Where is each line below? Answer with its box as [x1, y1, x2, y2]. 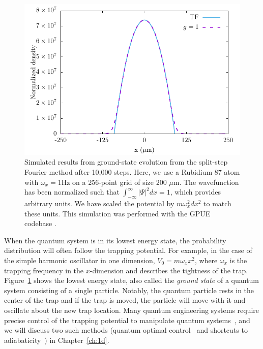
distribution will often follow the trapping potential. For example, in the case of [4, 245, 252, 256]
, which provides [170, 186, 221, 197]
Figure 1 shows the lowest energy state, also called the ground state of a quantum [4, 275, 259, 285]
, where [194, 255, 218, 265]
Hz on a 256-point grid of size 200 [61, 176, 167, 187]
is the [229, 255, 247, 265]
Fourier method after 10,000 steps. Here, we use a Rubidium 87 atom [24, 166, 240, 177]
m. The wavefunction [173, 176, 239, 187]
